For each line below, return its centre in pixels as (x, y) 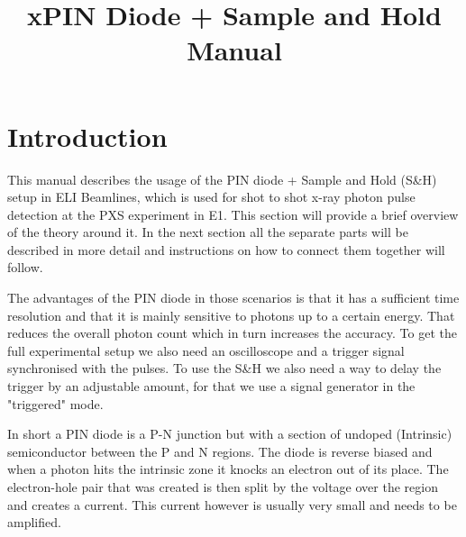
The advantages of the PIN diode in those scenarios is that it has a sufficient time (233, 298)
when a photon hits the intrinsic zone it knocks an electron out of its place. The (228, 469)
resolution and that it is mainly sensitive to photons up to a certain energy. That (231, 315)
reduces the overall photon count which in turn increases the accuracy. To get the (232, 333)
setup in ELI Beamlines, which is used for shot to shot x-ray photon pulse (211, 197)
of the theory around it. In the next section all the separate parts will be (208, 232)
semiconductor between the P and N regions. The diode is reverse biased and (220, 451)
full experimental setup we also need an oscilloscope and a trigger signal (206, 350)
